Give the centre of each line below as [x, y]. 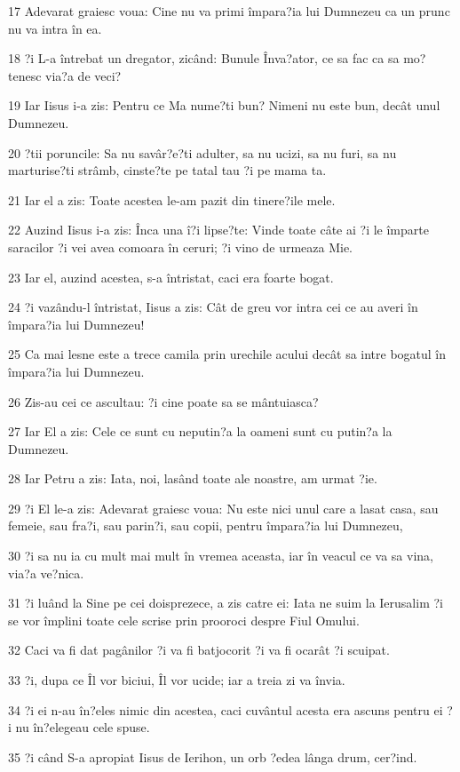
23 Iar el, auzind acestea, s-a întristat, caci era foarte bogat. [171, 277]
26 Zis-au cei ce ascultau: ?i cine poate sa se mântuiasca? [163, 401]
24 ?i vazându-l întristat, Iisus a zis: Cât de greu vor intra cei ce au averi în [213, 307]
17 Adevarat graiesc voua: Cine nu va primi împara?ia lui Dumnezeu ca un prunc [229, 11]
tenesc [25, 75]
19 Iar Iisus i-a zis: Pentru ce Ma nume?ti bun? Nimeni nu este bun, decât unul [224, 105]
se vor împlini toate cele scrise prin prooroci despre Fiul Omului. [184, 620]
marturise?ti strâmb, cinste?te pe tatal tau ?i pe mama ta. [167, 170]
